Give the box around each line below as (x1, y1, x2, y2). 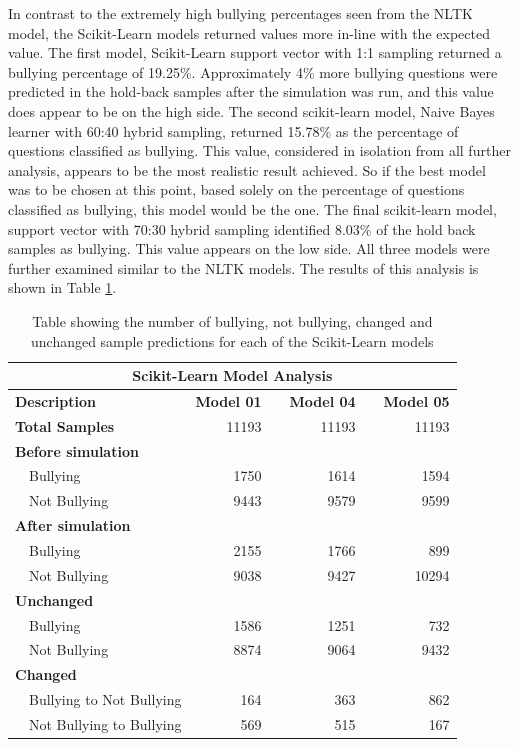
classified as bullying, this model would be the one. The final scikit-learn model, (8, 198, 497, 219)
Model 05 (383, 390, 450, 411)
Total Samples (15, 415, 115, 436)
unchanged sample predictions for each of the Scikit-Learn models (30, 330, 434, 351)
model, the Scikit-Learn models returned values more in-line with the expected (8, 22, 490, 43)
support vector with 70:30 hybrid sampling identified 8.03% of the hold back (8, 218, 476, 239)
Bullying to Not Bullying (29, 689, 182, 710)
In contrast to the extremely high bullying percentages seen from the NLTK (8, 3, 473, 23)
